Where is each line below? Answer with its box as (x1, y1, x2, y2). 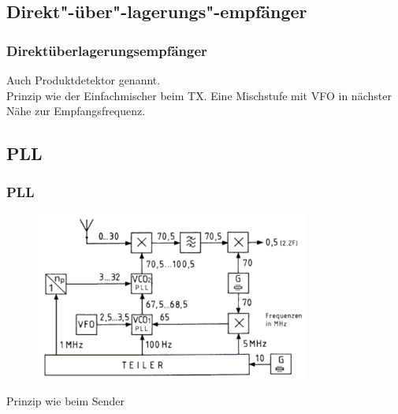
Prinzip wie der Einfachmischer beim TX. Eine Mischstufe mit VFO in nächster (6, 87, 392, 103)
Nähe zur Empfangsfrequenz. (6, 103, 146, 119)
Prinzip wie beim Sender (6, 392, 125, 408)
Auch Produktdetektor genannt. (6, 72, 161, 88)
